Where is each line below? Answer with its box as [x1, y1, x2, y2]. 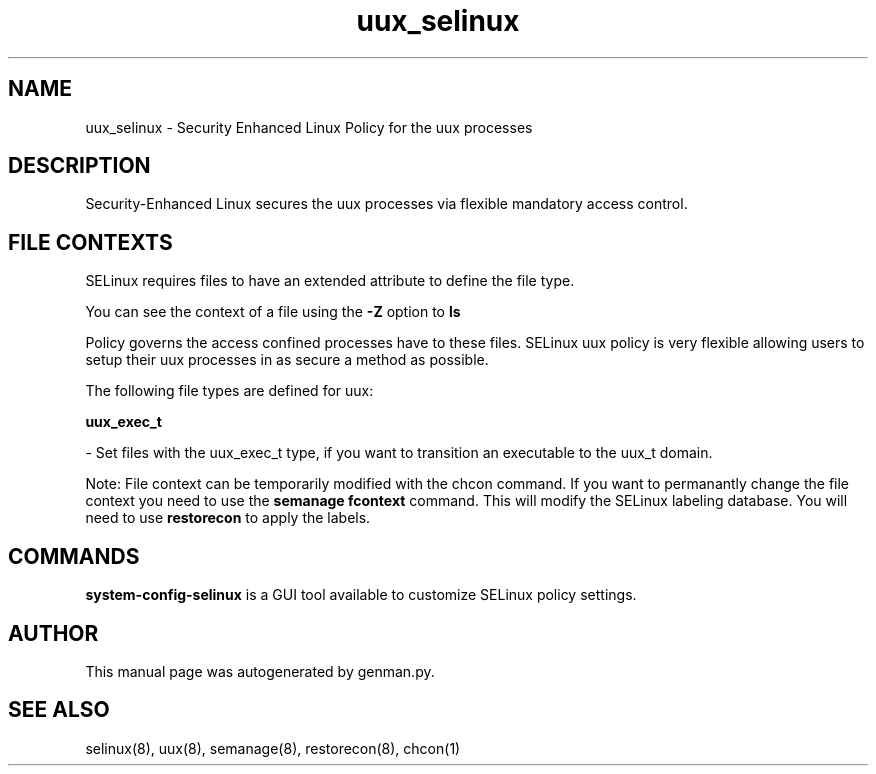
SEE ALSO [8, 697, 110, 723]
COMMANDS [8, 543, 140, 569]
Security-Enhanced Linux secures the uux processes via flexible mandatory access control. [85, 195, 688, 213]
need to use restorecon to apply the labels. [85, 509, 371, 527]
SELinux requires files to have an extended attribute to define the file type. [85, 272, 575, 290]
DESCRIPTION [8, 153, 151, 179]
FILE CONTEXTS [8, 229, 173, 255]
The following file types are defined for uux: [85, 382, 374, 400]
